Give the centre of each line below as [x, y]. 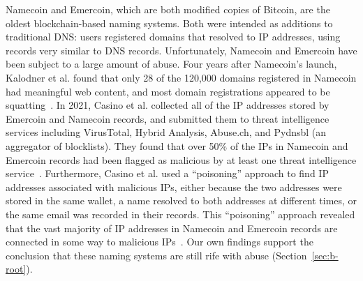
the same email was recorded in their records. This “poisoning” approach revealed [180, 214]
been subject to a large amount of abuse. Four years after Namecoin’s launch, [171, 64]
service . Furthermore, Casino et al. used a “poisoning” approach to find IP [167, 173]
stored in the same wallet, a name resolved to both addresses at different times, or [181, 200]
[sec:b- [325, 255]
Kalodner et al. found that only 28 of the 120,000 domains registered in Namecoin [181, 77]
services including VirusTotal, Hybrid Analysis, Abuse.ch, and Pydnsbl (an [166, 132]
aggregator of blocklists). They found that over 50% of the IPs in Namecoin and [177, 145]
